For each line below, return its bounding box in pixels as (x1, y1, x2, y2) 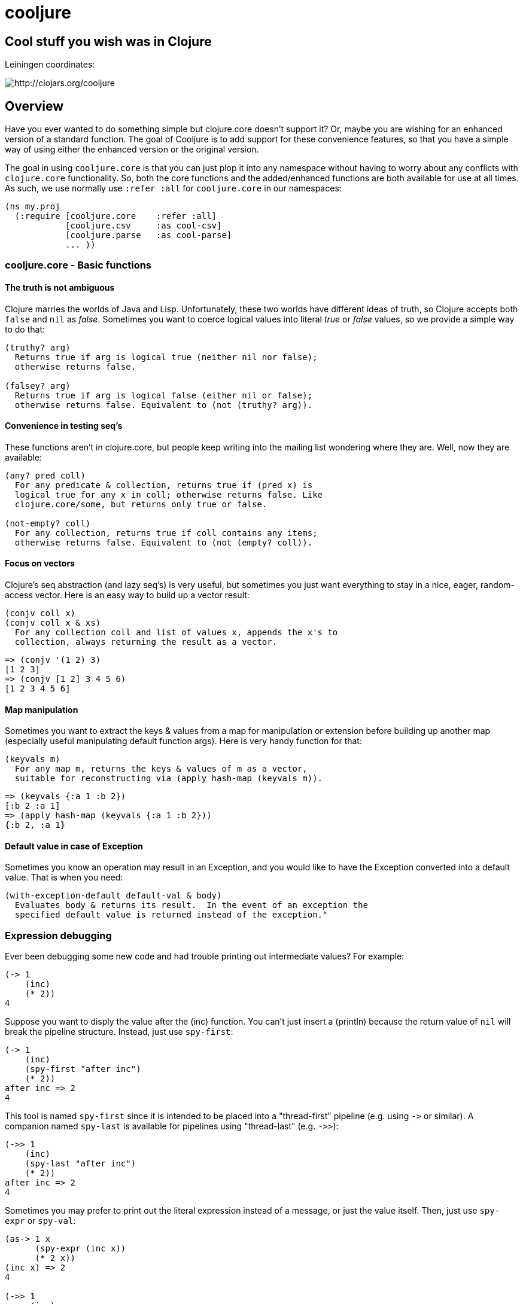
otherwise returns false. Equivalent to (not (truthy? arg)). (14, 400, 313, 410)
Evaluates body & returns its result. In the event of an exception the (14, 900, 368, 910)
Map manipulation (5, 704, 78, 715)
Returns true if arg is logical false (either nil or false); (14, 390, 313, 400)
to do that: (5, 324, 45, 334)
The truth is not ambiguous (5, 282, 115, 293)
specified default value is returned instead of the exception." (14, 910, 328, 920)
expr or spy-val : (5, 1215, 76, 1226)
